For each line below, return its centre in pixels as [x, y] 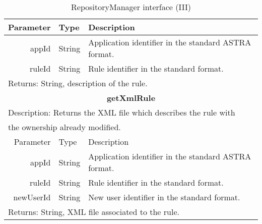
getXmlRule [131, 98]
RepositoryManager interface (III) [131, 7]
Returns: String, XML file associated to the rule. [94, 212]
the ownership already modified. [64, 127]
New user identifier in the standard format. [164, 197]
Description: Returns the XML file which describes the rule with [122, 112]
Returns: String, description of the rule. [78, 83]
